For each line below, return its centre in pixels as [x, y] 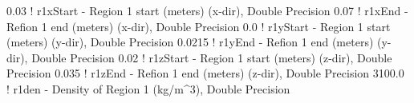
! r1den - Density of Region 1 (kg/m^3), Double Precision [148, 88]
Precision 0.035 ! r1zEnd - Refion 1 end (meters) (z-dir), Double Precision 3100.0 [205, 73]
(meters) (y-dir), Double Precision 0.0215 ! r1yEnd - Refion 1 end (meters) [190, 42]
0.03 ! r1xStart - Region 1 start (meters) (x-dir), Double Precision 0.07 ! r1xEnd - [207, 10]
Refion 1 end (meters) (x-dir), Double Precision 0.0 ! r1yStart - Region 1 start [199, 26]
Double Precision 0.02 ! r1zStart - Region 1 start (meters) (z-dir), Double [212, 57]
